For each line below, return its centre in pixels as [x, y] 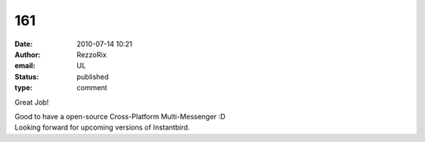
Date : [24, 44]
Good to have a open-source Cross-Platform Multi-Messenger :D [120, 116]
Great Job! [32, 102]
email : [25, 66]
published [93, 76]
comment [92, 88]
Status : [27, 76]
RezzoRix [92, 54]
